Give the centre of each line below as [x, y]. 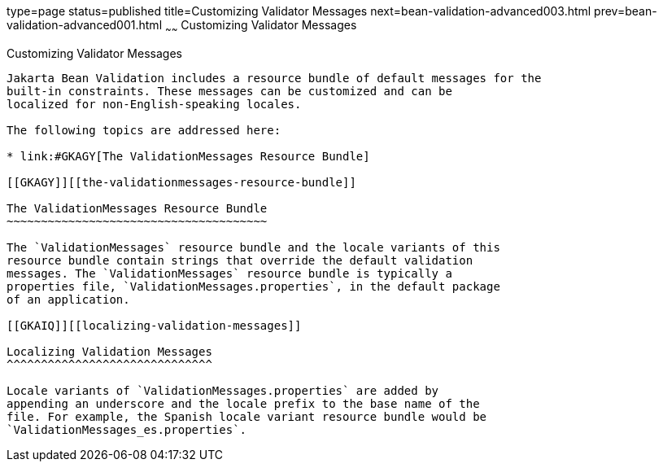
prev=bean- [626, 11]
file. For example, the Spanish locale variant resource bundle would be [247, 416]
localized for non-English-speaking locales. [154, 104]
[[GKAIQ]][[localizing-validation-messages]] [154, 325]
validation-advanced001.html [85, 25]
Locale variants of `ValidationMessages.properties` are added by [223, 390]
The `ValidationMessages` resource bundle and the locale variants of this [253, 247]
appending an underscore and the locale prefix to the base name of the [243, 403]
